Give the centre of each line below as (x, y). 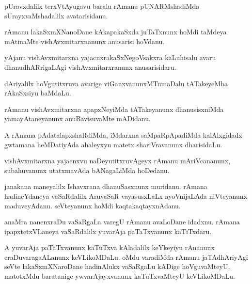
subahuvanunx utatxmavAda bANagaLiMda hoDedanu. (87, 170)
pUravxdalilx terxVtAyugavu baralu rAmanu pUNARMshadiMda (102, 6)
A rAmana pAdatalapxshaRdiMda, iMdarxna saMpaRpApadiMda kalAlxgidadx (123, 134)
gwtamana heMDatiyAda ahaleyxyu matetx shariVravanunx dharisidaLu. (113, 144)
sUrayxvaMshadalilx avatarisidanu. (56, 15)
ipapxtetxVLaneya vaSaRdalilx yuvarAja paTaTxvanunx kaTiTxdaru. (108, 231)
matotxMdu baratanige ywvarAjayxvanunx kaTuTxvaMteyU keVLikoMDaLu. (120, 276)
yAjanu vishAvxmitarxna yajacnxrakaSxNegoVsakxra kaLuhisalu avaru (110, 57)
